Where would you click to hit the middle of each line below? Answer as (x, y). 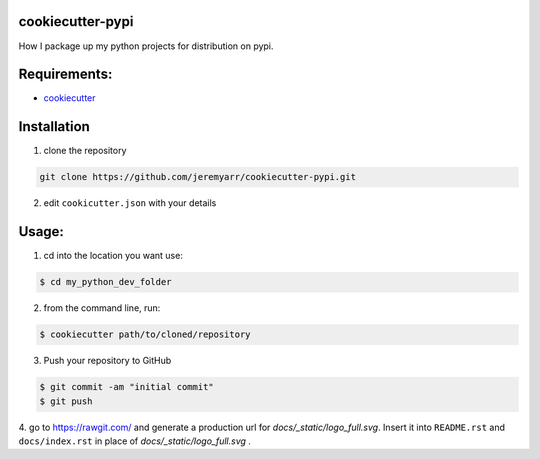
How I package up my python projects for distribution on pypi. (146, 46)
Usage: (41, 231)
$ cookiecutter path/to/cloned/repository (145, 334)
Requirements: (65, 74)
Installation (54, 126)
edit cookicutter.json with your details (130, 203)
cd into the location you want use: (113, 256)
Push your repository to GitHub (107, 361)
